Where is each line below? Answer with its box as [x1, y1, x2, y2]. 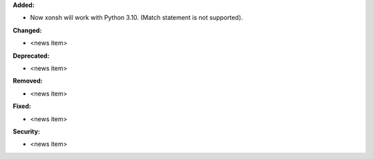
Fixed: [12, 102, 31, 110]
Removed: [12, 76, 43, 85]
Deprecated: [12, 52, 50, 60]
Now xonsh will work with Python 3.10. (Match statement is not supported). [30, 14, 243, 22]
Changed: [12, 26, 42, 34]
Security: [12, 127, 41, 136]
